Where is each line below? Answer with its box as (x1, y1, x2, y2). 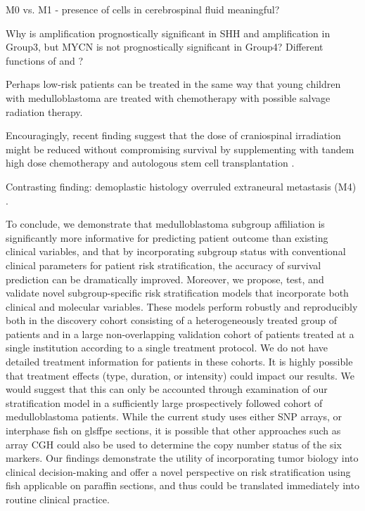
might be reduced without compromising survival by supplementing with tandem (6, 141, 354, 156)
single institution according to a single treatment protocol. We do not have (6, 340, 328, 355)
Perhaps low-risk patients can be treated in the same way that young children (6, 77, 341, 91)
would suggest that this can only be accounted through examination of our (6, 382, 328, 396)
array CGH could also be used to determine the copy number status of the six (6, 436, 342, 451)
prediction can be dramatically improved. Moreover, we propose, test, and (6, 271, 324, 286)
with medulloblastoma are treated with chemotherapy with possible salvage (6, 90, 331, 105)
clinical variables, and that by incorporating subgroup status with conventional (6, 244, 346, 259)
